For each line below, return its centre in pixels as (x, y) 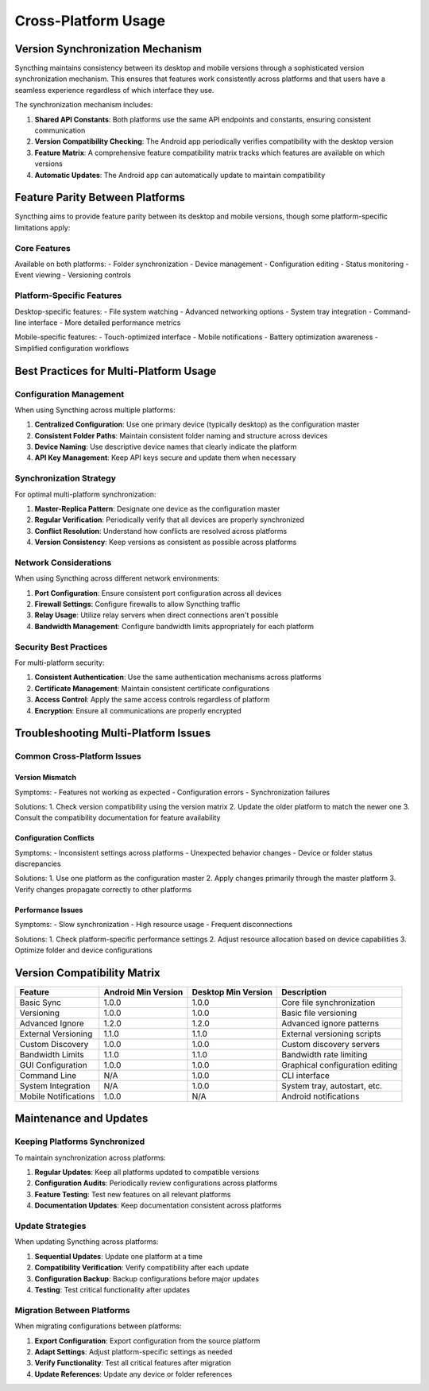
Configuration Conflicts (54, 838)
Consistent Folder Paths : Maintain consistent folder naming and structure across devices (181, 435)
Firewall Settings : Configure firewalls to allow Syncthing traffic (137, 605)
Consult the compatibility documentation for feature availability (118, 817)
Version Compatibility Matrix (87, 973)
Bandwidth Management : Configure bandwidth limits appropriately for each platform (174, 626)
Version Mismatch (46, 778)
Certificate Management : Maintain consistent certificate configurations (152, 688)
